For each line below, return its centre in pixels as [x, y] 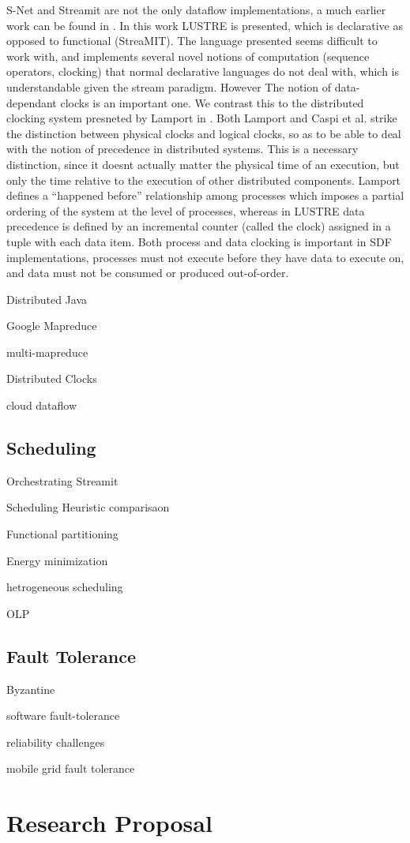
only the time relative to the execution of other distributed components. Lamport [204, 180]
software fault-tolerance [63, 716]
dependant [32, 102]
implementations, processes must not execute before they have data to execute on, [205, 257]
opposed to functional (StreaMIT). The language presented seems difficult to [192, 41]
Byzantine [31, 689]
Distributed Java [47, 299]
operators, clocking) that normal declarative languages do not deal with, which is [203, 71]
